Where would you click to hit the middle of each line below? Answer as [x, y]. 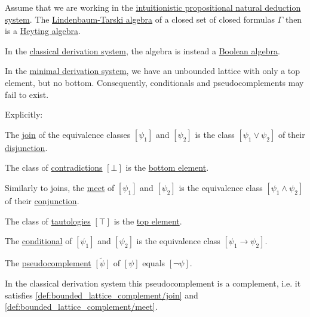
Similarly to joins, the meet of [60, 187]
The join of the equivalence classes [68, 134]
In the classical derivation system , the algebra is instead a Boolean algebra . [142, 50]
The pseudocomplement [48, 263]
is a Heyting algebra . [43, 31]
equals [154, 263]
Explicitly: [24, 114]
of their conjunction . [42, 200]
